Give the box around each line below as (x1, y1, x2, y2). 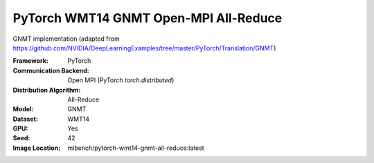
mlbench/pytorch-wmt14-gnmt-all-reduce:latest (67, 144, 204, 152)
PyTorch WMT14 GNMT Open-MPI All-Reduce (12, 10, 283, 26)
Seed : (12, 134, 30, 142)
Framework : (12, 57, 48, 65)
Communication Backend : (12, 66, 89, 75)
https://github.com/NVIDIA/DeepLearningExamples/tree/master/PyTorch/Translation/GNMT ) (12, 44, 276, 52)
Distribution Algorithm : (12, 86, 81, 94)
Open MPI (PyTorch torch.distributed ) (67, 76, 175, 84)
